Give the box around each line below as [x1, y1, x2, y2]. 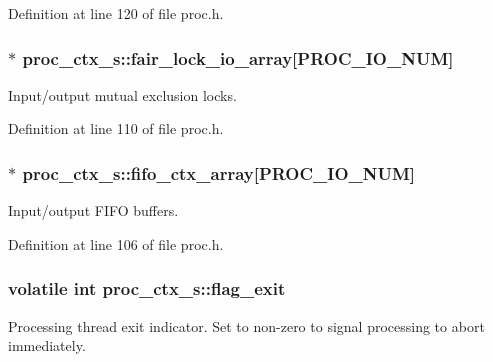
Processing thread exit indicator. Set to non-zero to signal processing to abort [8, 315, 485, 336]
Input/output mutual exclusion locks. [8, 84, 237, 105]
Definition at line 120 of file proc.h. [8, 3, 224, 23]
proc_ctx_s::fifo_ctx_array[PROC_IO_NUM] [22, 160, 416, 185]
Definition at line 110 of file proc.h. [8, 118, 224, 139]
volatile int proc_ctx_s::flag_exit [8, 276, 286, 301]
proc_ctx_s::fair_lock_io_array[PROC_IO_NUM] [22, 45, 454, 70]
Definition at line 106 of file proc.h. [8, 233, 224, 254]
